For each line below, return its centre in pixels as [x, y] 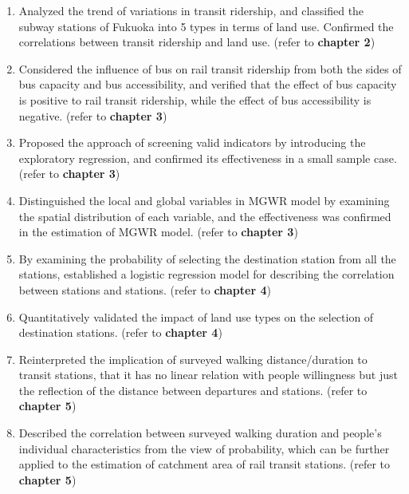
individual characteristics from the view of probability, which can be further [204, 448]
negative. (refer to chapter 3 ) [93, 115]
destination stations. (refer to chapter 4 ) [120, 332]
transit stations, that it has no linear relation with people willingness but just [208, 375]
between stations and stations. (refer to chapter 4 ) [145, 289]
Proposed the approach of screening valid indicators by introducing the [192, 142]
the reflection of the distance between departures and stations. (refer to [193, 390]
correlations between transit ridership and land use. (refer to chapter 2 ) [197, 42]
